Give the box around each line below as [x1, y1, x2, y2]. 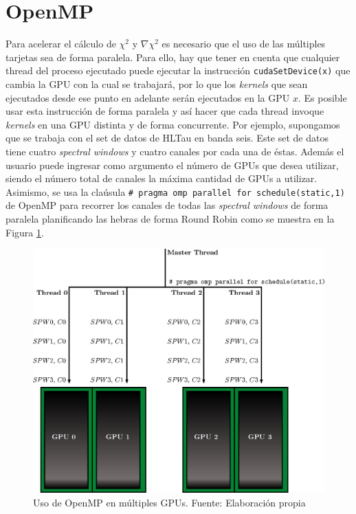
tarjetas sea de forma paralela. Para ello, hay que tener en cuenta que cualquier [5, 49, 340, 64]
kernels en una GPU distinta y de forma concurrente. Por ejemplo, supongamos [5, 117, 340, 131]
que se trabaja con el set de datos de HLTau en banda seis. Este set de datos [5, 131, 329, 145]
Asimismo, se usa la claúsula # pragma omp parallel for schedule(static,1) [5, 184, 345, 199]
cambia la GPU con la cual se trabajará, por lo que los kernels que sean [5, 76, 308, 91]
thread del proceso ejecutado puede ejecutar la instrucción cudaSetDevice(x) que [5, 63, 351, 78]
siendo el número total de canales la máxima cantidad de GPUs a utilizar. [5, 171, 318, 186]
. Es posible [298, 90, 347, 104]
